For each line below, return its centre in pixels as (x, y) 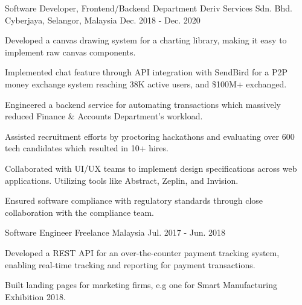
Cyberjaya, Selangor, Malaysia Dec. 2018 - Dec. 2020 (103, 20)
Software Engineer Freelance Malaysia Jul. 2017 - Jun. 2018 (115, 232)
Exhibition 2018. (35, 296)
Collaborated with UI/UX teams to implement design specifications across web (151, 168)
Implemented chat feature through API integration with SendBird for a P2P (146, 72)
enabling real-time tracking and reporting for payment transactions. (130, 264)
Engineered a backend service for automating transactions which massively (143, 104)
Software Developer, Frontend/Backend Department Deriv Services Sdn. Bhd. (149, 8)
